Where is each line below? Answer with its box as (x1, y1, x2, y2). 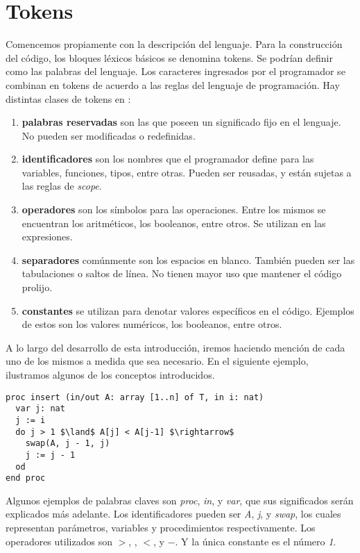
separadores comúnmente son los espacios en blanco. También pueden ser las (22, 252, 355, 267)
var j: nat (15, 404, 65, 414)
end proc (6, 473, 46, 484)
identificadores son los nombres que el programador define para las (22, 151, 314, 166)
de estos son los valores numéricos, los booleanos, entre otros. (22, 317, 282, 331)
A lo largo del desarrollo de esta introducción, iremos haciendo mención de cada (6, 340, 345, 354)
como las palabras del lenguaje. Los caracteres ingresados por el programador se (6, 64, 345, 79)
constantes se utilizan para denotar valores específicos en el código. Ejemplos (22, 303, 354, 317)
